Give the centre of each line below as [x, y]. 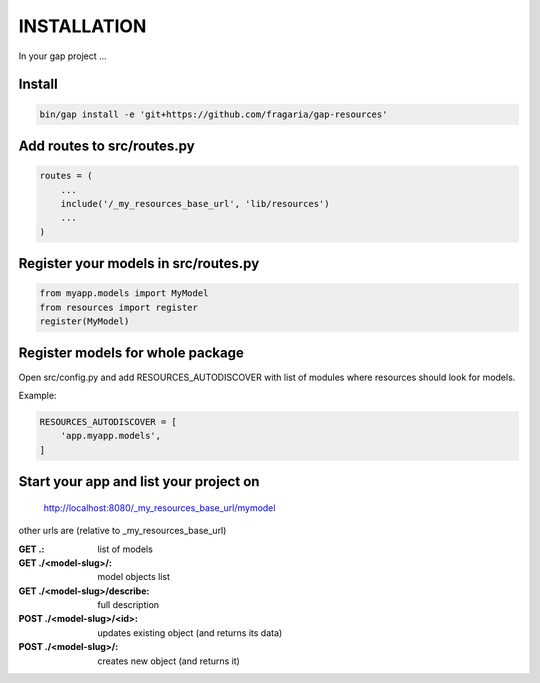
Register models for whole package [131, 353]
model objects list [133, 577]
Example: [37, 395]
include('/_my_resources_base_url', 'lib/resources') [195, 203]
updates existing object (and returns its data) [190, 632]
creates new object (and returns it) [168, 661]
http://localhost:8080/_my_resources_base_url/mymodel [159, 507]
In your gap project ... [62, 56]
